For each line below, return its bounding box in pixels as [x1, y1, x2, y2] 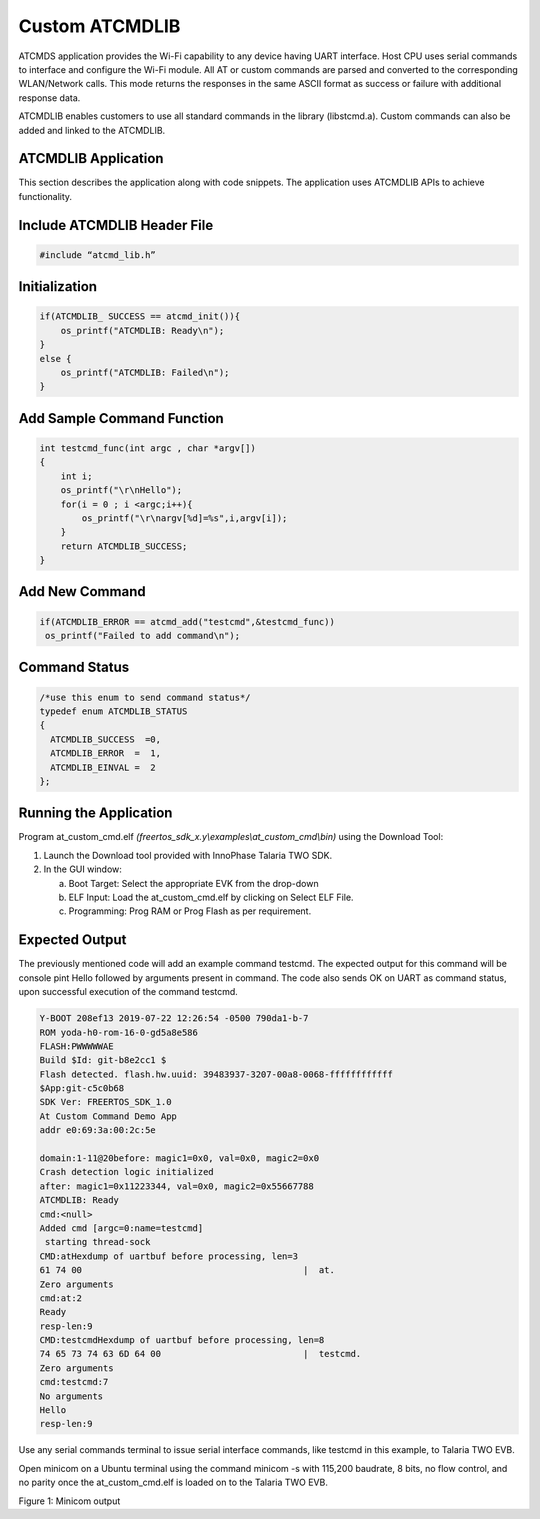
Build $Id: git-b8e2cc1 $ [39, 1055, 167, 1066]
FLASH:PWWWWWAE [39, 1040, 114, 1052]
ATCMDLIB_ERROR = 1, [50, 748, 162, 759]
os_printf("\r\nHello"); [60, 485, 183, 496]
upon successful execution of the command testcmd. [18, 986, 239, 998]
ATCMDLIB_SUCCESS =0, [50, 733, 162, 745]
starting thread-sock [45, 1236, 151, 1248]
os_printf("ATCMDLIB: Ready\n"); [60, 325, 225, 336]
